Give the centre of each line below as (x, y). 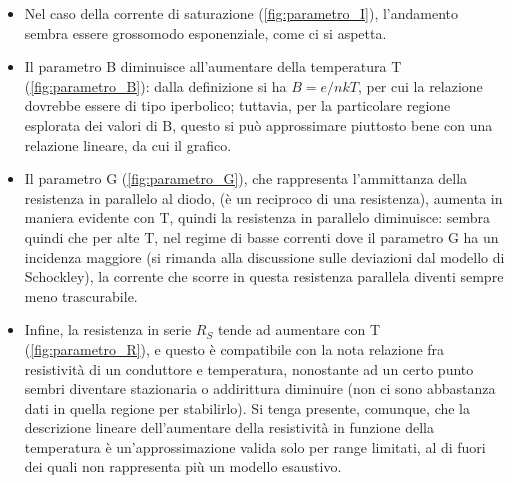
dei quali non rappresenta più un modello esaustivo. (183, 466)
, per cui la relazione (420, 85)
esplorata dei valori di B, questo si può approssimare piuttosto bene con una (258, 124)
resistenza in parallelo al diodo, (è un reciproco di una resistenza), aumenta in (263, 197)
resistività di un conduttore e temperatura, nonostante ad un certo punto (249, 368)
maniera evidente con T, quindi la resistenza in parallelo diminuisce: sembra (257, 217)
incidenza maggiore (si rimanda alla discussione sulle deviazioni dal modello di (264, 256)
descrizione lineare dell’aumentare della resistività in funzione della (229, 427)
